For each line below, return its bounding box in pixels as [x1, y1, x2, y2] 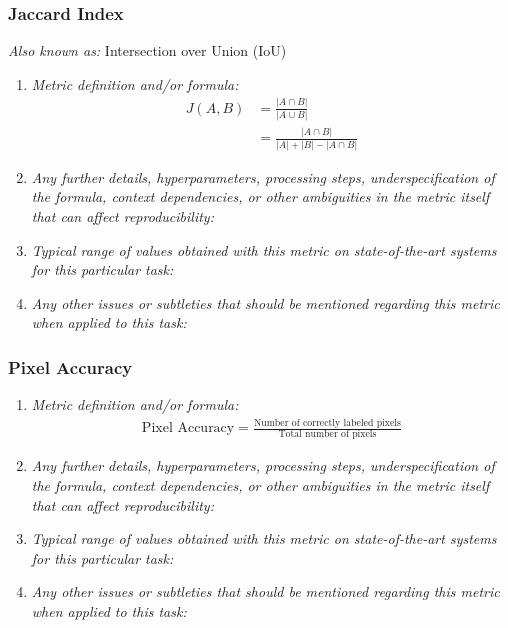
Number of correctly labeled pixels [253, 417, 401, 428]
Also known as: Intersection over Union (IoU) [8, 40, 287, 61]
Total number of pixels [278, 429, 377, 440]
